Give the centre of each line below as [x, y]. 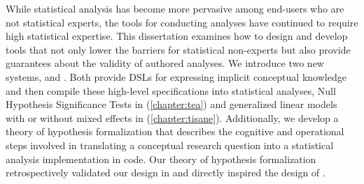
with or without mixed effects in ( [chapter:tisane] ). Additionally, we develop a [172, 117]
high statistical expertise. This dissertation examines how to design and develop [177, 36]
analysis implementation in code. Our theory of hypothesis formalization [161, 159]
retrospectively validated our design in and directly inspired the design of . [166, 172]
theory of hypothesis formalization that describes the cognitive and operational [175, 131]
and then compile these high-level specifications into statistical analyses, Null [171, 90]
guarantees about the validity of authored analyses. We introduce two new [165, 63]
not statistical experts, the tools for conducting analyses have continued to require [182, 22]
